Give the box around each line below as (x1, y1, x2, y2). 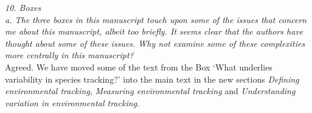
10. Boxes (5, 1, 41, 13)
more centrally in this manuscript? (5, 49, 134, 61)
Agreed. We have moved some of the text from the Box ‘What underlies (5, 60, 272, 73)
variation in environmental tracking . (5, 96, 139, 109)
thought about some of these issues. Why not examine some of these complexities (5, 36, 305, 49)
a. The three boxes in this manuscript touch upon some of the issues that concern (5, 13, 307, 26)
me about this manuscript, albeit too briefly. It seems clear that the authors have (5, 25, 303, 38)
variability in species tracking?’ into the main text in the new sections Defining (5, 72, 299, 85)
